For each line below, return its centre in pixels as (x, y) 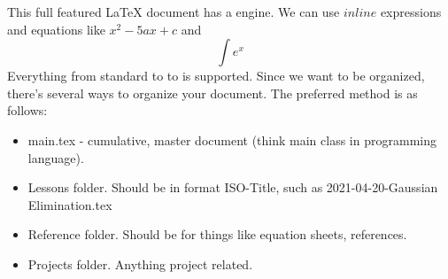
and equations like (56, 29)
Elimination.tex (70, 204)
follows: (27, 110)
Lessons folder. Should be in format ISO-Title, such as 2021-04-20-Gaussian (233, 187)
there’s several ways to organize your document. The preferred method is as (212, 93)
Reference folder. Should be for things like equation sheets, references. (217, 234)
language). (56, 157)
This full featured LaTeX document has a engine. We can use (174, 12)
